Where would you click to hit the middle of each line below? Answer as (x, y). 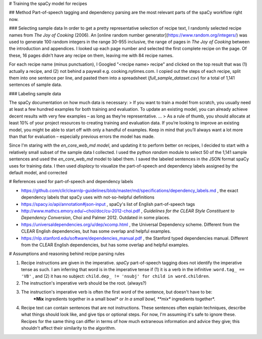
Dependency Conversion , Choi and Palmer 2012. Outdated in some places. (96, 218)
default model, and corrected (38, 172)
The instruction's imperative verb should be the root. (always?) (84, 283)
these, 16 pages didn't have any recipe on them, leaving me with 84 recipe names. (91, 55)
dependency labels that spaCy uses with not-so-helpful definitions (88, 197)
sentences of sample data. (36, 85)
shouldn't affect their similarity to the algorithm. (68, 328)
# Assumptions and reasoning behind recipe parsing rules (67, 254)
